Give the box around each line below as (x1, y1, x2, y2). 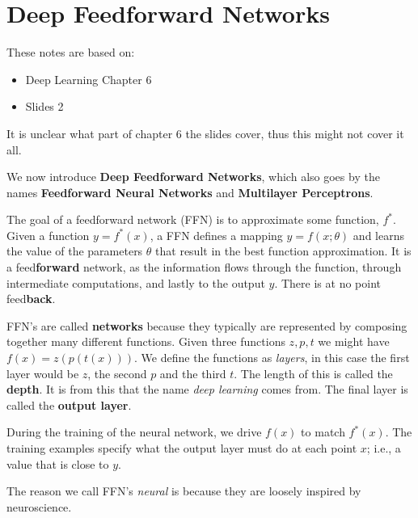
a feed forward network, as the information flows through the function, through (6, 259, 402, 276)
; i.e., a (366, 440, 401, 456)
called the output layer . (6, 396, 132, 413)
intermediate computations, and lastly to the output (6, 274, 265, 291)
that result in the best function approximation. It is (155, 242, 412, 259)
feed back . (6, 290, 56, 307)
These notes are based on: (6, 44, 135, 61)
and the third (159, 364, 226, 381)
